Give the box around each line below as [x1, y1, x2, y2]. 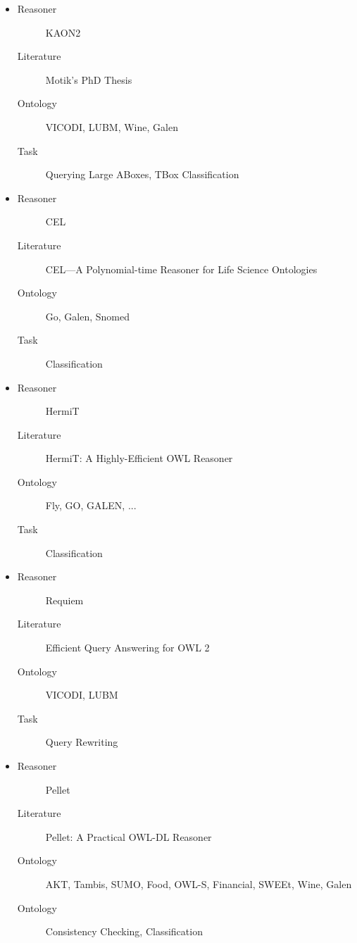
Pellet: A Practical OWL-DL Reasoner [45, 829, 212, 844]
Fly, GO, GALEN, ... [45, 498, 137, 513]
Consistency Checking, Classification [45, 924, 203, 939]
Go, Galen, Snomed [45, 308, 130, 323]
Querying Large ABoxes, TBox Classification [45, 167, 239, 182]
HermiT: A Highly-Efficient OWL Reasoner [45, 451, 233, 466]
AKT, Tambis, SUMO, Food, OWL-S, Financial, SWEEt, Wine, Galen [45, 876, 352, 891]
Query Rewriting [45, 735, 118, 749]
